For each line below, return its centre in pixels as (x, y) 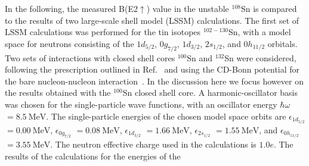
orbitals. (282, 43)
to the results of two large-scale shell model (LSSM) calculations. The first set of (152, 20)
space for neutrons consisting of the (69, 43)
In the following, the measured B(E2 (71, 8)
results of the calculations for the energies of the (93, 156)
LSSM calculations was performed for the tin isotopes (103, 32)
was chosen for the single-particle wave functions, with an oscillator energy (141, 104)
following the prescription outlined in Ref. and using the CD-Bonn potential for (152, 69)
